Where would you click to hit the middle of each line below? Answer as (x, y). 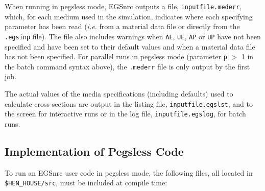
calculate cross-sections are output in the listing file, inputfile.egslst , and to (129, 103)
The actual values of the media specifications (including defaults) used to (119, 93)
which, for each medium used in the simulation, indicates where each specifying (129, 16)
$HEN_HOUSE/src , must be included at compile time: (86, 183)
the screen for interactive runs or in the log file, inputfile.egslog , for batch (125, 114)
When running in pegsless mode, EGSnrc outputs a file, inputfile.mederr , (123, 6)
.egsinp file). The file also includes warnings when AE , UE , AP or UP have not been (133, 36)
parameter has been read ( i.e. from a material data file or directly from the (122, 26)
